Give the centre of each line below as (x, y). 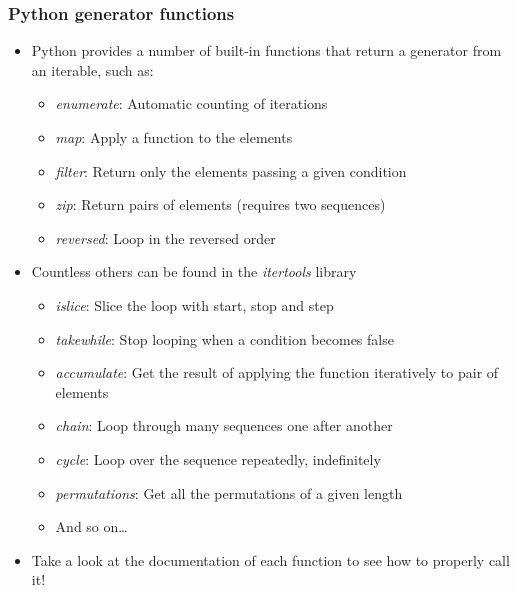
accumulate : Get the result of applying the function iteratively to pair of (277, 372)
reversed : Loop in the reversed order (165, 237)
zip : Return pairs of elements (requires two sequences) (220, 204)
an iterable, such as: (92, 69)
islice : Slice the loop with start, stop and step (194, 304)
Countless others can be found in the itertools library (194, 271)
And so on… (91, 526)
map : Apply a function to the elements (174, 137)
